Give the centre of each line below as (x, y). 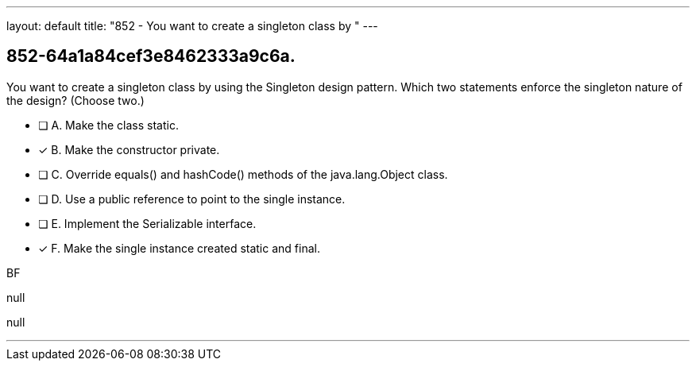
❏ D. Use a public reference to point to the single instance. (192, 199)
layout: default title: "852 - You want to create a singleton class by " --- (192, 26)
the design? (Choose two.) (75, 100)
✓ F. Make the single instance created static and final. (179, 248)
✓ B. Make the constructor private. (129, 149)
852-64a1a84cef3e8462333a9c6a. (151, 56)
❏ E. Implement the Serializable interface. (147, 223)
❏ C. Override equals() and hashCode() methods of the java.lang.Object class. (243, 174)
